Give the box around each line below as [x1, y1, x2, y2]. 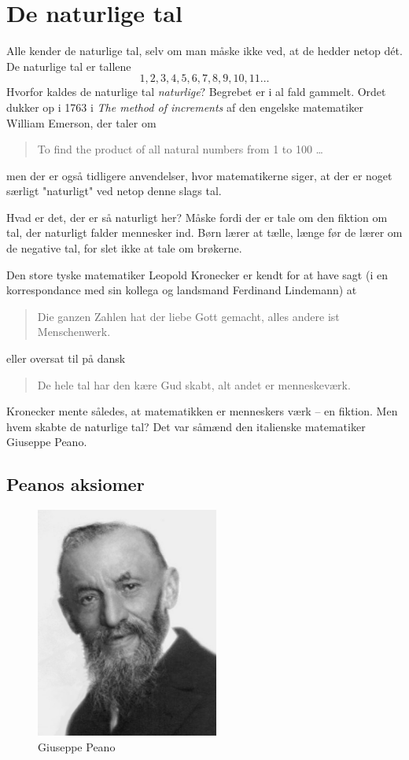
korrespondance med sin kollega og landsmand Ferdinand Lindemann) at [6, 282, 357, 298]
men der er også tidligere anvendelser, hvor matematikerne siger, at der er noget [6, 167, 392, 183]
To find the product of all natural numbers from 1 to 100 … [37, 141, 323, 157]
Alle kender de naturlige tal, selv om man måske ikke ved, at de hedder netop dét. [6, 42, 403, 59]
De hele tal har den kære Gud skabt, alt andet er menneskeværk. [37, 376, 351, 393]
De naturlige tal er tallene [6, 57, 131, 74]
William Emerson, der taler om [6, 114, 157, 131]
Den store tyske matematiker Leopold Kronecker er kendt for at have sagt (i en [6, 266, 388, 282]
